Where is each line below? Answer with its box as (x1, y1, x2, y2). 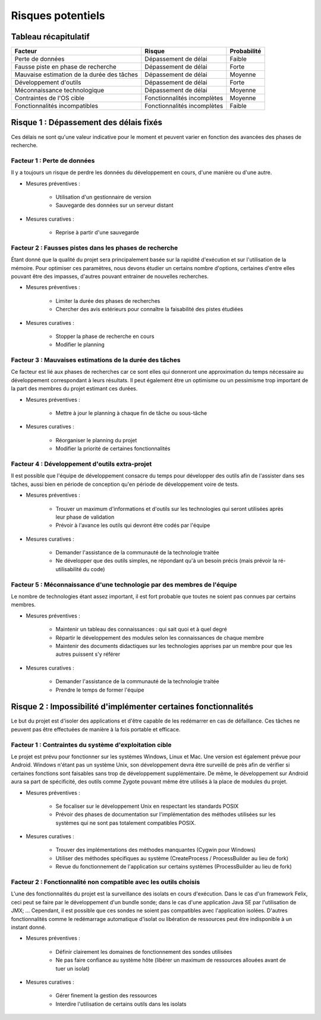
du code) (83, 565, 105, 572)
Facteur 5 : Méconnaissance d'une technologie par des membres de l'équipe (11, 580, 237, 588)
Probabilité (229, 47, 262, 55)
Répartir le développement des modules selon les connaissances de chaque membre (55, 634, 264, 641)
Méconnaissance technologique (14, 86, 105, 95)
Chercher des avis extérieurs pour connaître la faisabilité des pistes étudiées (55, 306, 244, 313)
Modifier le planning (55, 341, 105, 348)
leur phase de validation (55, 513, 115, 520)
